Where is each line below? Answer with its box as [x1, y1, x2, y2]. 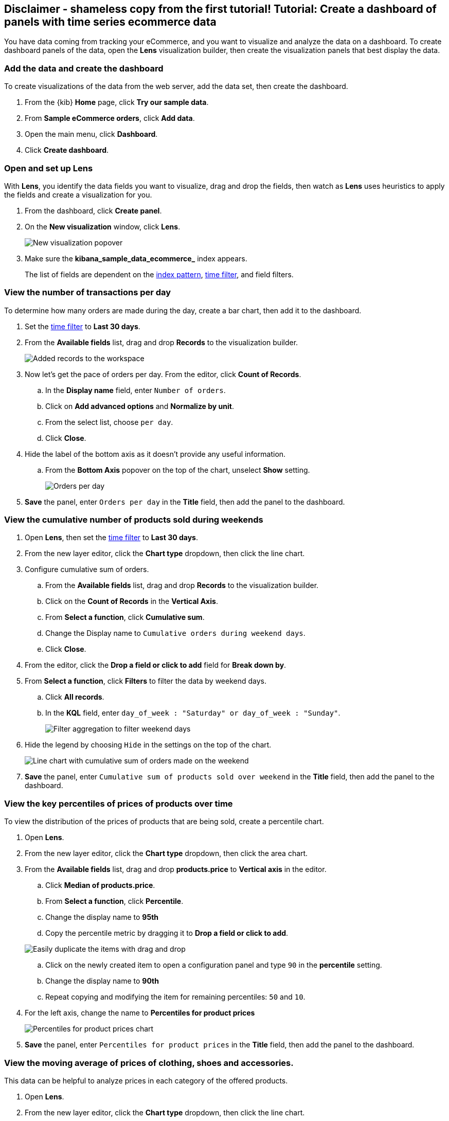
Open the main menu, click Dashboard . [25, 130, 158, 139]
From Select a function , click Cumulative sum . [45, 613, 205, 622]
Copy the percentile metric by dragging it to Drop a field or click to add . [45, 929, 289, 938]
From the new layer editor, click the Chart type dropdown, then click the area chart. [25, 849, 308, 858]
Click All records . [45, 692, 104, 702]
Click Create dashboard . [25, 146, 109, 155]
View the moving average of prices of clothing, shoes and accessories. [4, 1057, 294, 1068]
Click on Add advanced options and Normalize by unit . [45, 401, 234, 411]
